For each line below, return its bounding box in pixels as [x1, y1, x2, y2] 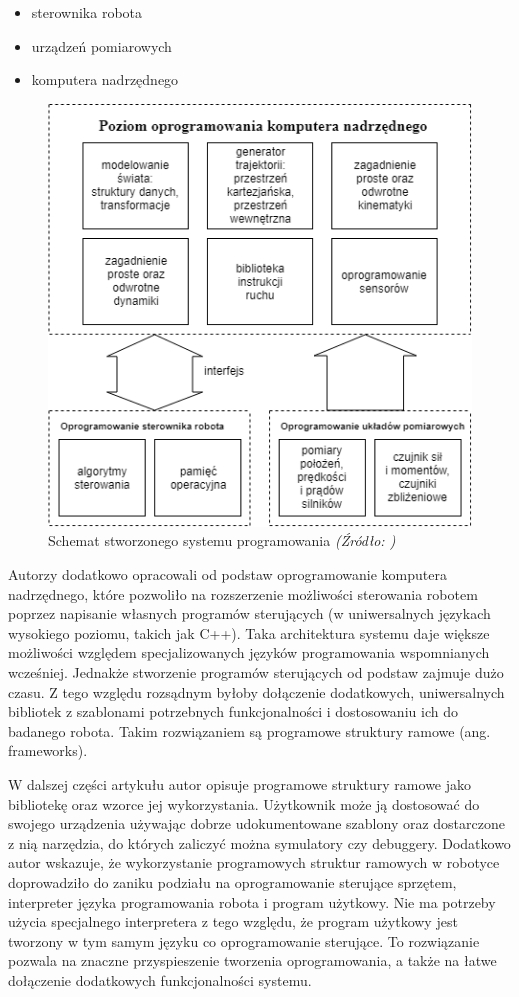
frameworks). [8, 740, 88, 761]
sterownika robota [31, 2, 143, 22]
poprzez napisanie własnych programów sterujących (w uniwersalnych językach [8, 603, 491, 624]
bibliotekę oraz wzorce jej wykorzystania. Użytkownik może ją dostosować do [8, 793, 480, 814]
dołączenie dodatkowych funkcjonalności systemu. [8, 969, 312, 990]
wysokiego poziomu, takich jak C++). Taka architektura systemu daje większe [8, 622, 490, 643]
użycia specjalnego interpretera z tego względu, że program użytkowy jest [8, 911, 458, 932]
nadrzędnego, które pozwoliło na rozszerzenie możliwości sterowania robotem [8, 583, 478, 604]
